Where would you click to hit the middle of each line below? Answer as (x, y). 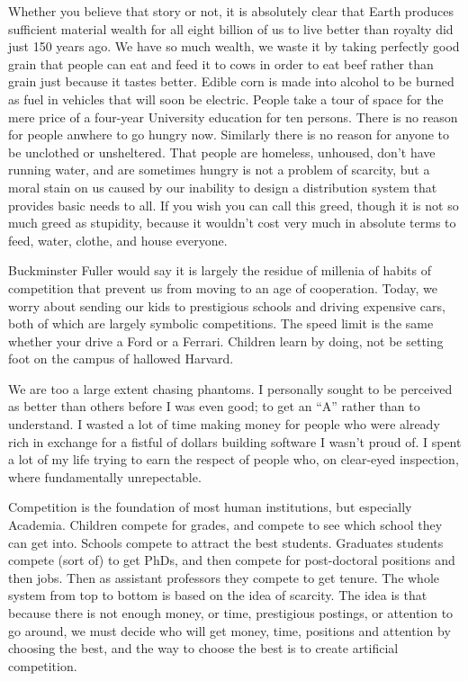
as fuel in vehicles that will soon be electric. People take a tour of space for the (226, 99)
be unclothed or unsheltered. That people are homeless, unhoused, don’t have (222, 152)
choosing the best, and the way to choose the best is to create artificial (203, 648)
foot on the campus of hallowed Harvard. (121, 358)
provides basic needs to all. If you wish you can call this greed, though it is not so (234, 205)
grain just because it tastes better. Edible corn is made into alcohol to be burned (231, 81)
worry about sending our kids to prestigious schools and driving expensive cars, (227, 305)
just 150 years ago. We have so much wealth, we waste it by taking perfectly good (234, 46)
